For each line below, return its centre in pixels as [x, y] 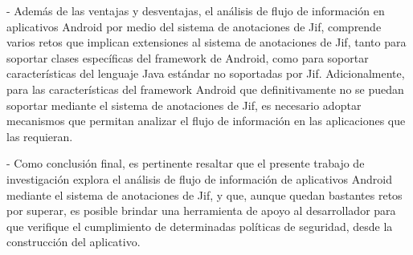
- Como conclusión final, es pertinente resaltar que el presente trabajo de [186, 163]
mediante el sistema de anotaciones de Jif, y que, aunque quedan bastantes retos [204, 194]
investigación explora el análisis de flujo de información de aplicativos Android [199, 178]
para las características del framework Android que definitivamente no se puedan [205, 89]
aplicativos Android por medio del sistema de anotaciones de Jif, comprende [194, 26]
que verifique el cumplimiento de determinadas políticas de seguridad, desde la [200, 226]
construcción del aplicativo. [74, 242]
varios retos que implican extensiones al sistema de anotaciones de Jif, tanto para [206, 42]
